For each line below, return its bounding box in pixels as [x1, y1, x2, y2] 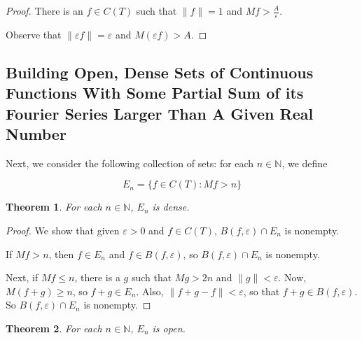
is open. [152, 320, 186, 335]
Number [6, 122, 67, 144]
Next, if [6, 270, 39, 285]
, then [48, 246, 74, 261]
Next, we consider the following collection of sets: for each [6, 155, 254, 170]
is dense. [152, 199, 190, 214]
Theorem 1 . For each [6, 199, 102, 214]
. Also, [136, 283, 164, 298]
